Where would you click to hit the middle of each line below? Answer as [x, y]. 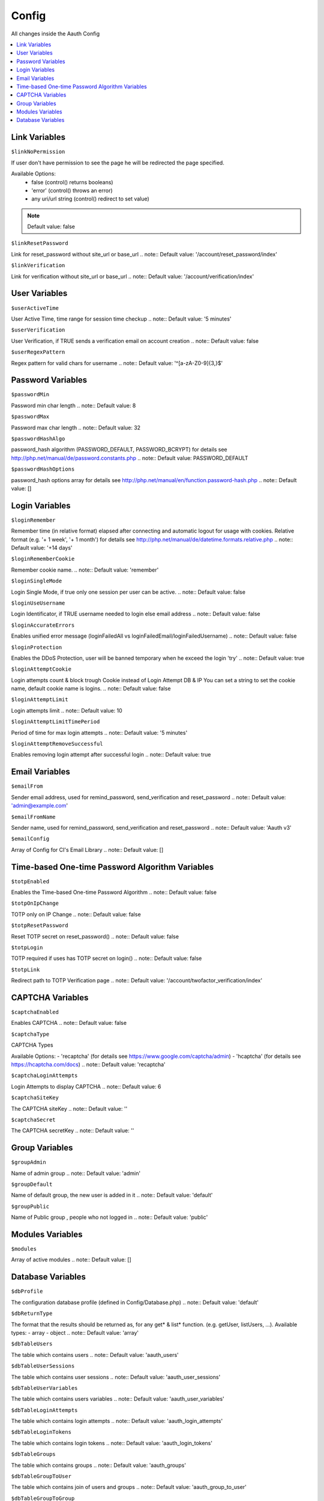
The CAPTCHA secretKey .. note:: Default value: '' [73, 1131]
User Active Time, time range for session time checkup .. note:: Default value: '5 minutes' [121, 319]
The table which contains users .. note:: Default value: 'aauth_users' [95, 1355]
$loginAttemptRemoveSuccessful [57, 744]
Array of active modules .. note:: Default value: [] [71, 1260]
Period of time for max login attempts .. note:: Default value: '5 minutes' [99, 732]
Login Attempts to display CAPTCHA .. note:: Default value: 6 [86, 1086]
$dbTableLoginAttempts [44, 1410]
